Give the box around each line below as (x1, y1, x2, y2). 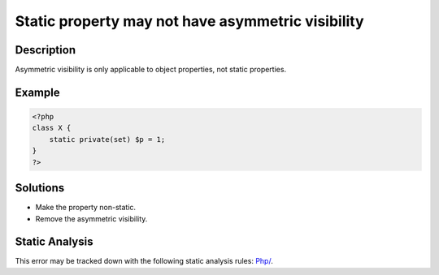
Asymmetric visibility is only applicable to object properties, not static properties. (15, 65, 287, 75)
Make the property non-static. (35, 203, 137, 213)
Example (15, 85, 60, 99)
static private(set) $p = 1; (49, 135, 166, 144)
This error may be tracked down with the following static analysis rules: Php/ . (15, 256, 274, 266)
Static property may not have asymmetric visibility (15, 12, 365, 30)
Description (15, 43, 76, 57)
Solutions (15, 181, 65, 195)
